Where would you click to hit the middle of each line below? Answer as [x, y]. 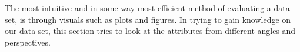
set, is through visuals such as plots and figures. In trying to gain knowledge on [148, 19]
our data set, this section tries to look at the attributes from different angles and [150, 31]
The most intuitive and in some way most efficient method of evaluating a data [147, 8]
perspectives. [28, 42]
